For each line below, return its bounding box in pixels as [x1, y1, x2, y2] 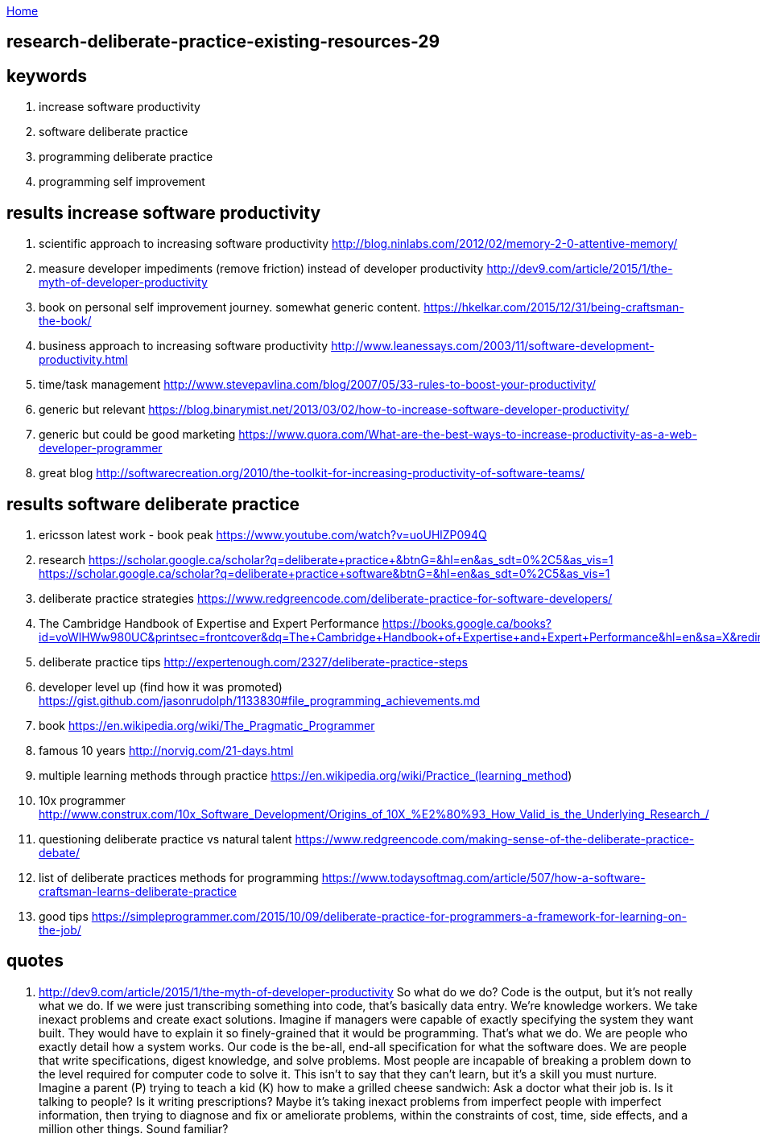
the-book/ [39, 314, 92, 328]
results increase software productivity [6, 202, 321, 223]
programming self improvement [39, 175, 205, 189]
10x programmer [39, 793, 126, 807]
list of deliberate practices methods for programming [39, 870, 319, 884]
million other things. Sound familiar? [39, 1121, 229, 1136]
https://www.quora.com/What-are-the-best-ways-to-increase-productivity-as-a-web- [238, 427, 697, 442]
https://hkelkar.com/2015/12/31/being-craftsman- [423, 300, 684, 315]
